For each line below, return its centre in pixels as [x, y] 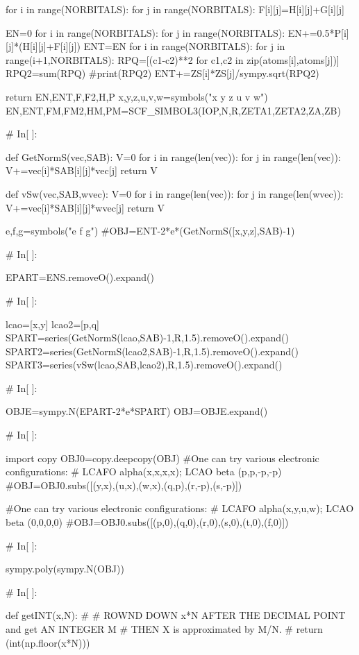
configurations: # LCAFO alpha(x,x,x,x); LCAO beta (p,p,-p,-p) [144, 471]
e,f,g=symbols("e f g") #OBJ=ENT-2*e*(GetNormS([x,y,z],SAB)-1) [150, 231]
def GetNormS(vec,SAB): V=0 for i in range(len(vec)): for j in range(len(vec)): [173, 156]
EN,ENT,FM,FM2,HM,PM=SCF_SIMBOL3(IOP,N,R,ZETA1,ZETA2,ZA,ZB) [173, 110]
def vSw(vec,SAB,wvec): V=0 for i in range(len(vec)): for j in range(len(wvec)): [175, 193]
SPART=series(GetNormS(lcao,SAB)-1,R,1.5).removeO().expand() [147, 338]
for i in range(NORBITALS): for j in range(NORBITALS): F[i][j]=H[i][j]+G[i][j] [175, 9]
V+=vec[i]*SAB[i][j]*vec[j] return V [82, 170]
